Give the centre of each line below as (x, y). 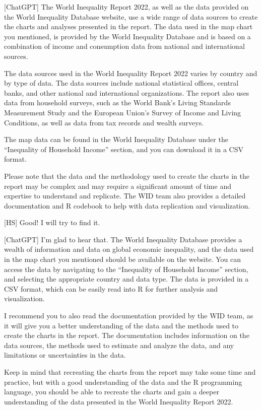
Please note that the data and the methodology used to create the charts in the (127, 176)
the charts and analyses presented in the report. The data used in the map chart (128, 26)
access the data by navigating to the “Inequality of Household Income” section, (126, 269)
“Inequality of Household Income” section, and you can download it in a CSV (124, 149)
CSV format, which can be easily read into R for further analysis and (111, 288)
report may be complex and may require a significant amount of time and (118, 186)
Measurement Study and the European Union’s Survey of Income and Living (123, 112)
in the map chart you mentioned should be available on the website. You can (122, 259)
